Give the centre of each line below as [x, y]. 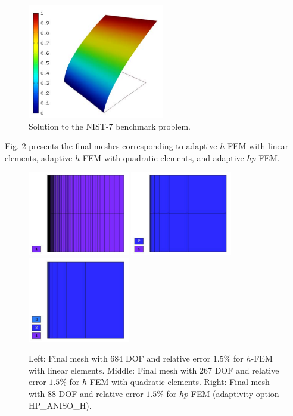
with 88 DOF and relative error [86, 393]
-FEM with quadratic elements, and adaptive [162, 157]
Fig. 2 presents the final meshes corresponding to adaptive [111, 146]
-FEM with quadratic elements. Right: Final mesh [178, 382]
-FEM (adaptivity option [234, 393]
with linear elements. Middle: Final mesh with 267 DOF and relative [154, 370]
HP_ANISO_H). [60, 405]
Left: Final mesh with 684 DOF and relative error [120, 358]
